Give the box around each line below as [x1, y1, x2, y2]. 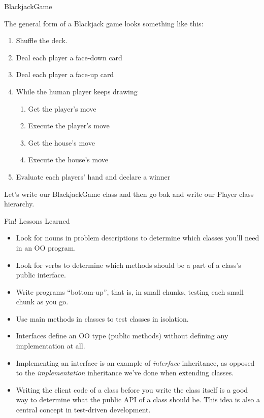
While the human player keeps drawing [16, 86, 138, 96]
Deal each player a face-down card [16, 52, 122, 62]
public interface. [16, 269, 66, 280]
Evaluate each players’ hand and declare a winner [16, 171, 171, 182]
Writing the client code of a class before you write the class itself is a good [16, 384, 248, 395]
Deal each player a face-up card [16, 69, 114, 80]
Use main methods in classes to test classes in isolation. [16, 313, 189, 324]
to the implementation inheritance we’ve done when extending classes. [16, 367, 234, 378]
